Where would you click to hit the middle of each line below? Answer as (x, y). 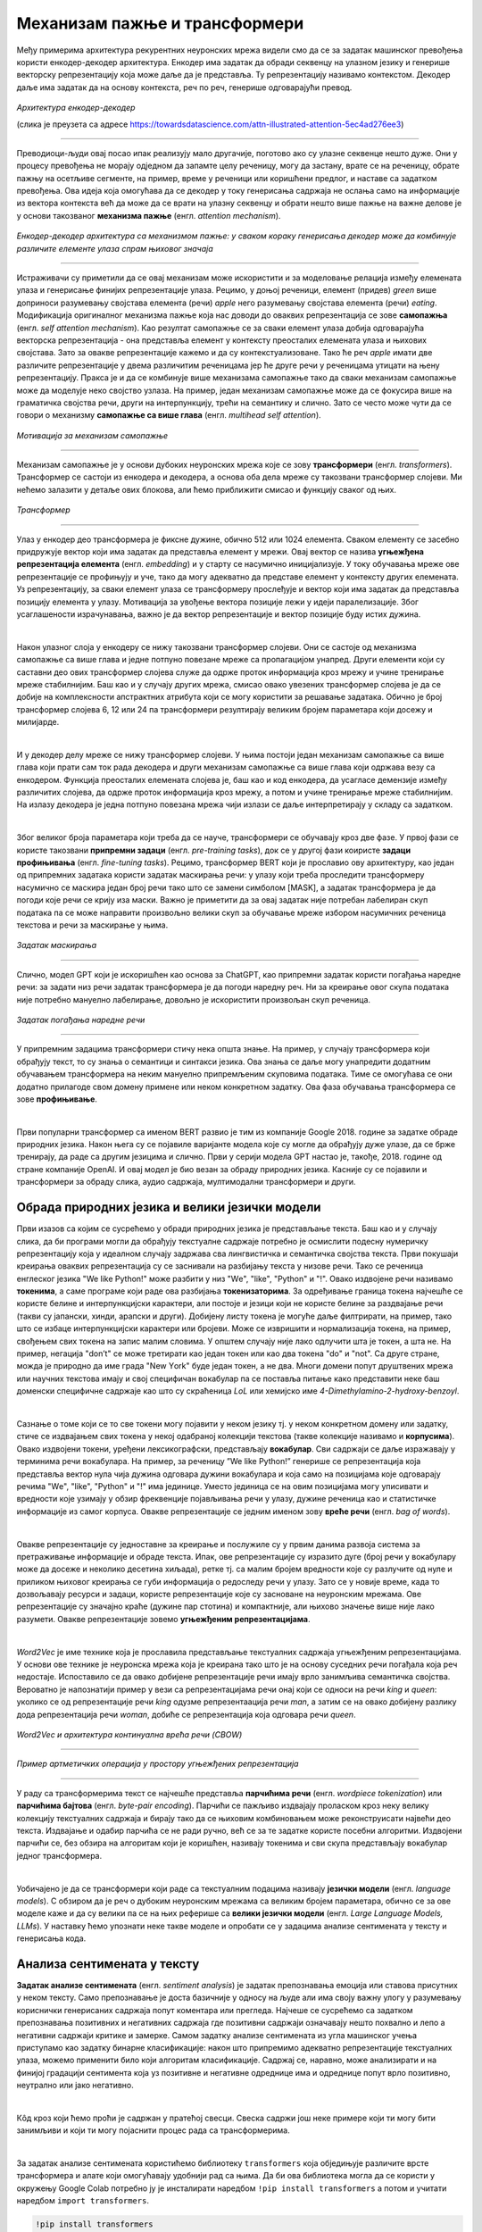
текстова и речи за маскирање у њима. (92, 925)
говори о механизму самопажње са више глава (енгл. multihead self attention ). (169, 415)
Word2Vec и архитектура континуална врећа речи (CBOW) (129, 1734)
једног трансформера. (59, 1855)
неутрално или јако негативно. (75, 2086)
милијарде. (38, 722)
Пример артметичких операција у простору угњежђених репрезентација (158, 1764)
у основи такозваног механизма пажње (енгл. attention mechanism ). (149, 215)
